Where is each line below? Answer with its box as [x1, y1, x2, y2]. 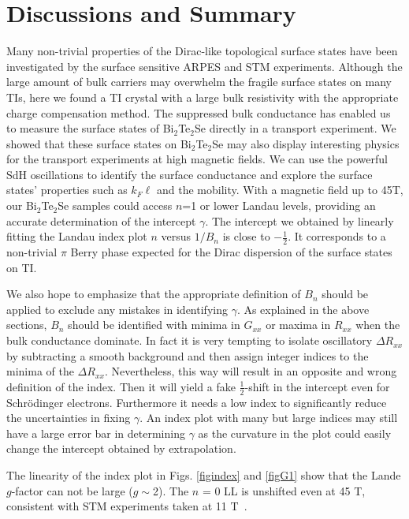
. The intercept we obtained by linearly [205, 212, 394, 229]
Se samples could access [58, 197, 173, 214]
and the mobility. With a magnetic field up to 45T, [156, 181, 403, 198]
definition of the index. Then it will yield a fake [6, 378, 236, 394]
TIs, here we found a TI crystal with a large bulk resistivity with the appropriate [6, 88, 399, 105]
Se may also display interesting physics [212, 135, 400, 151]
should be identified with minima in [68, 316, 240, 333]
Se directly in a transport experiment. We [195, 120, 396, 136]
